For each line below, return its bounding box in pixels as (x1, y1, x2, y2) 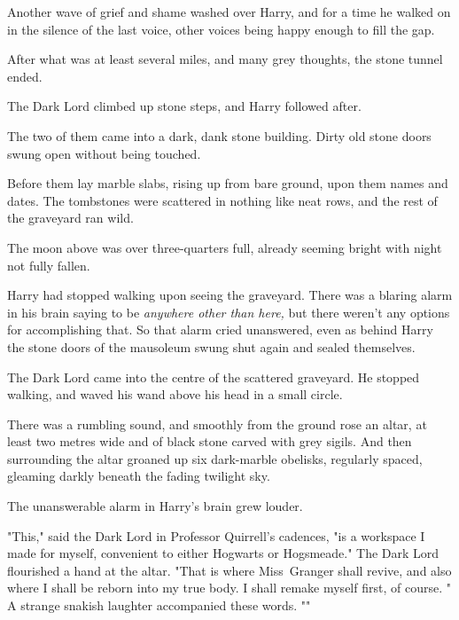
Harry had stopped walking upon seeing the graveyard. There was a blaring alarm (7, 286, 453, 304)
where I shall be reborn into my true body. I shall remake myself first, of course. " (7, 578, 451, 597)
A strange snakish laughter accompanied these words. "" (7, 596, 311, 615)
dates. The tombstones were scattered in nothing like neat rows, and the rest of (7, 191, 438, 209)
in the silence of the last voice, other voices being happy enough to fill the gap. (7, 20, 435, 38)
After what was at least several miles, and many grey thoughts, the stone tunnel (7, 50, 443, 68)
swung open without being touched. (7, 144, 201, 162)
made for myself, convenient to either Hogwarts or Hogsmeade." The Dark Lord (7, 544, 440, 562)
